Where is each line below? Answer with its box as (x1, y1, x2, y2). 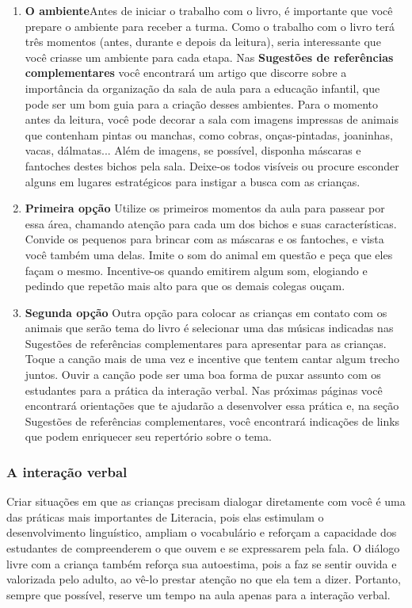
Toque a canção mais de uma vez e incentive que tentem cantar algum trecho (25, 350, 399, 367)
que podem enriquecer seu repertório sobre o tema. (25, 428, 272, 445)
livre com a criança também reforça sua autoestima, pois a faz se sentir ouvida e (6, 555, 397, 572)
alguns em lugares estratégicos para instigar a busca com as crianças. (25, 173, 360, 189)
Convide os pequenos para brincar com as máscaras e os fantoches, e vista (25, 231, 384, 247)
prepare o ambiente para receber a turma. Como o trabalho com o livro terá (25, 17, 395, 34)
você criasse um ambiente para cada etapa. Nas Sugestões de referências (25, 48, 394, 65)
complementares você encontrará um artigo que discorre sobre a (25, 64, 347, 81)
